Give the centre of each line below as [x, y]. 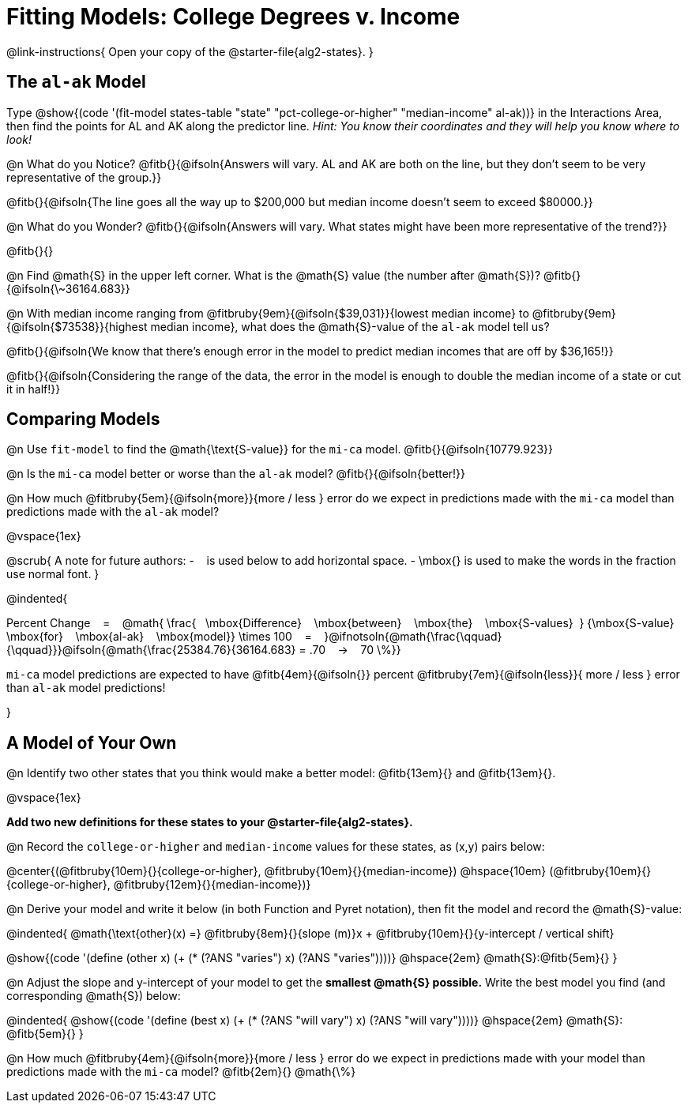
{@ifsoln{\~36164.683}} [68, 288]
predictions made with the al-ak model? [113, 512]
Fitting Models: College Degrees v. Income [233, 17]
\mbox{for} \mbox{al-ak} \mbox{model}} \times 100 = [159, 637]
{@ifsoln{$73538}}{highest [77, 326]
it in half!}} [34, 389]
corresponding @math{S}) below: [94, 996]
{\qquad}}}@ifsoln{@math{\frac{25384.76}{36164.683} [151, 650]
